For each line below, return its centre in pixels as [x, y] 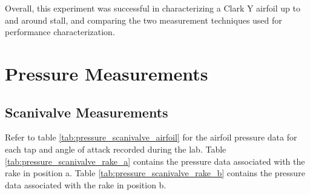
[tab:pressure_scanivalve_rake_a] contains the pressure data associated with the [155, 161]
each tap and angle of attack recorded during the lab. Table [116, 149]
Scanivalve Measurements [87, 112]
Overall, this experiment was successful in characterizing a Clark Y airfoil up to [153, 8]
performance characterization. [60, 32]
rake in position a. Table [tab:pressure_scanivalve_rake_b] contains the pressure [155, 173]
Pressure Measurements [107, 73]
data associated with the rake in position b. [86, 184]
